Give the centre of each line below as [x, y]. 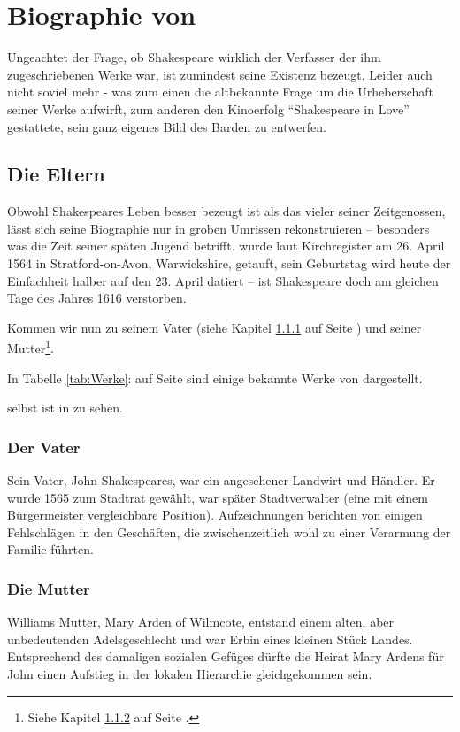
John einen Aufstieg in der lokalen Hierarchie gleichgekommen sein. [190, 674]
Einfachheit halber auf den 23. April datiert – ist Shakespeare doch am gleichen [223, 280]
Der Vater [44, 447]
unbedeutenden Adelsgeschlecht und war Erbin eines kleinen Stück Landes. [210, 639]
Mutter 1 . [31, 347]
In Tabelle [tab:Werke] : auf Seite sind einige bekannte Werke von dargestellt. [215, 378]
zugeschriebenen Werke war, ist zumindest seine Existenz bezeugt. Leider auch [220, 74]
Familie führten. [50, 549]
